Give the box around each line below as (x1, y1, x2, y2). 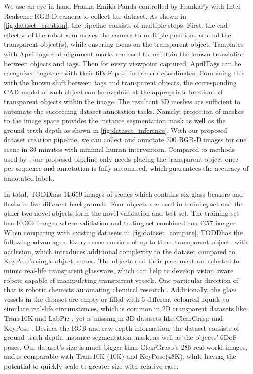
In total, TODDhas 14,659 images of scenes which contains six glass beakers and (4, 189, 243, 199)
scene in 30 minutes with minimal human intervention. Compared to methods (4, 144, 235, 154)
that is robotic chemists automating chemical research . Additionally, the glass (4, 284, 237, 295)
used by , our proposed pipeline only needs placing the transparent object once (4, 153, 238, 164)
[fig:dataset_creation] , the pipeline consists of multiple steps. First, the (4, 20, 215, 30)
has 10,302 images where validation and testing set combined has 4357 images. (4, 218, 237, 228)
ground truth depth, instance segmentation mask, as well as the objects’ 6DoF (4, 332, 237, 342)
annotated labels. (4, 172, 55, 183)
